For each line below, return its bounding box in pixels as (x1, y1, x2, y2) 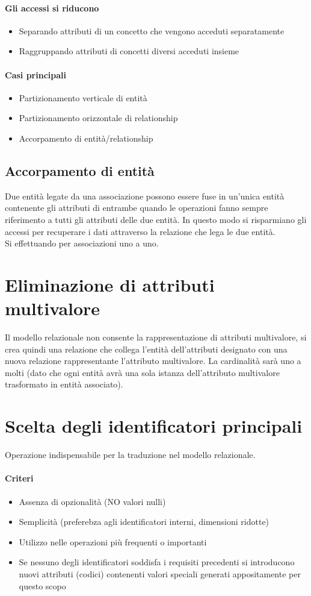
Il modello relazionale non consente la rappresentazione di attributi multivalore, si (5, 331, 307, 343)
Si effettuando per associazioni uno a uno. (5, 237, 159, 249)
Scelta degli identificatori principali (5, 413, 303, 438)
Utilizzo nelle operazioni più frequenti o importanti (19, 535, 207, 548)
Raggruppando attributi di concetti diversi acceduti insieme (19, 45, 239, 57)
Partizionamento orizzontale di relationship (19, 111, 178, 124)
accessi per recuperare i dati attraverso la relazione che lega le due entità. (5, 225, 276, 237)
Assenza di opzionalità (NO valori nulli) (19, 495, 166, 507)
